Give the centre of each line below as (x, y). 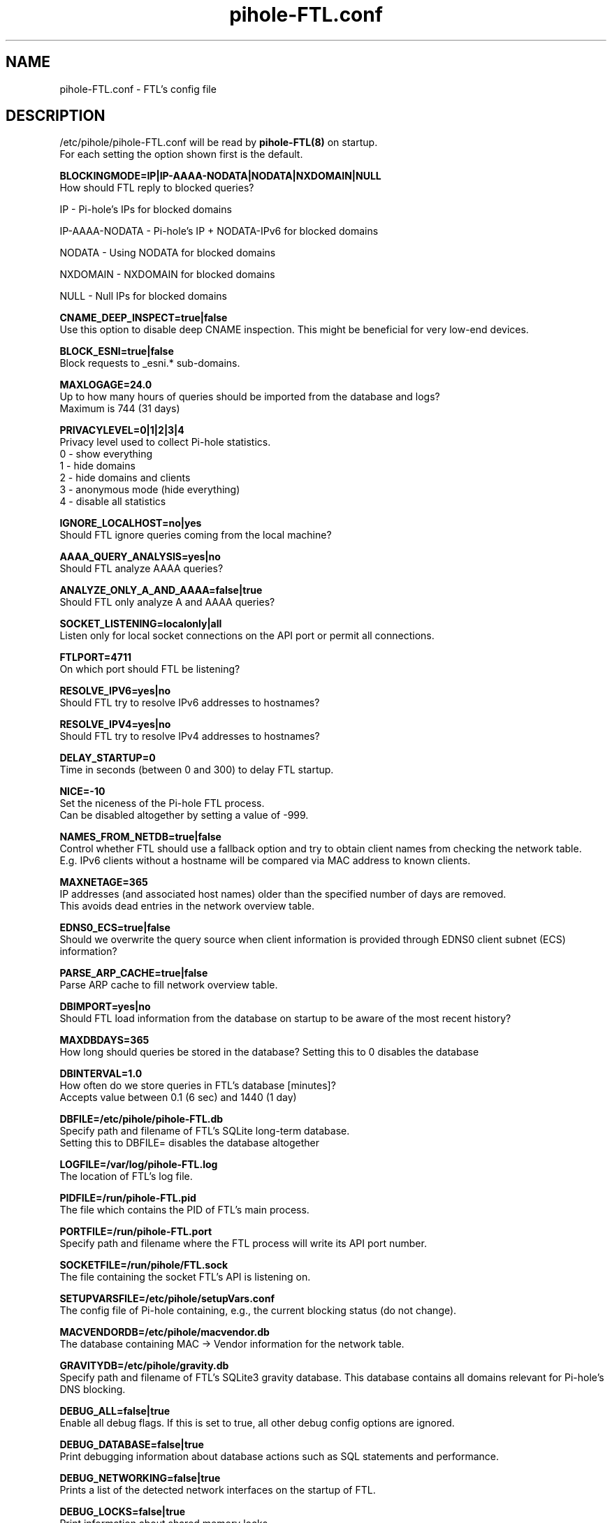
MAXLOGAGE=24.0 (106, 385)
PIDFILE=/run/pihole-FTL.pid (128, 1198)
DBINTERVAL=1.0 (101, 1074)
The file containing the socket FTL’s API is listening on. (185, 1277)
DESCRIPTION (56, 116)
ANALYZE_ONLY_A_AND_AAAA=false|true (161, 590)
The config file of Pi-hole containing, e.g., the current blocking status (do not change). (258, 1311)
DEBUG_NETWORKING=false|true (140, 1478)
